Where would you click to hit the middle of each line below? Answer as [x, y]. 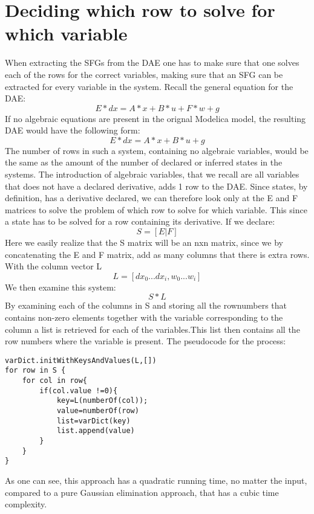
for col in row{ [55, 381]
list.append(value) [96, 431]
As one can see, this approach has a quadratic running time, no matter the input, [156, 480]
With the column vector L [54, 266]
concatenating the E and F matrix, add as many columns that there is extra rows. [157, 254]
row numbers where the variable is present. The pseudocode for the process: [146, 341]
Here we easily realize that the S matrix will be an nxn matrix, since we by [144, 243]
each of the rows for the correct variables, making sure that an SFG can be [144, 74]
